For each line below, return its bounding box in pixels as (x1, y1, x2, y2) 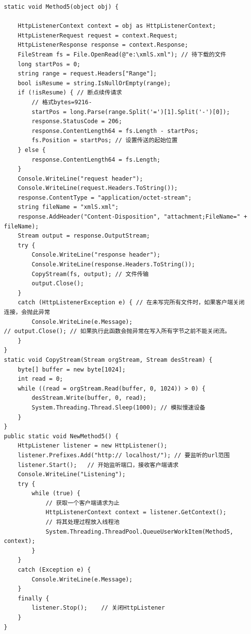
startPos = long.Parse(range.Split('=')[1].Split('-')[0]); (32, 108, 230, 115)
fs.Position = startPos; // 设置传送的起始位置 (32, 137, 178, 144)
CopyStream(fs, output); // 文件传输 (32, 270, 149, 278)
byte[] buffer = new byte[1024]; (17, 366, 126, 373)
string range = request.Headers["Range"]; (17, 70, 157, 77)
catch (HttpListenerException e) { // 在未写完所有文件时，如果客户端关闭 (17, 299, 245, 306)
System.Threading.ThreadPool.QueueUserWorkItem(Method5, (45, 528, 234, 535)
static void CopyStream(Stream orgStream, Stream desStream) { (4, 356, 213, 363)
